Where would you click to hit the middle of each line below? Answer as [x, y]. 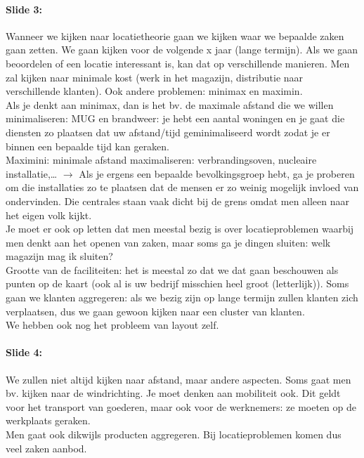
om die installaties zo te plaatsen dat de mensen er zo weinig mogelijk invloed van [182, 187]
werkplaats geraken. [48, 420]
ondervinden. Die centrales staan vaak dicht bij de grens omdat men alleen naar [178, 201]
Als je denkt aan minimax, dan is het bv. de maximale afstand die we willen [170, 104]
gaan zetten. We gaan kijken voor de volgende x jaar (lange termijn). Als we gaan [182, 50]
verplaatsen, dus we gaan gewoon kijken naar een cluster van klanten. [155, 311]
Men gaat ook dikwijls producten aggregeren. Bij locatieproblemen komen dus [174, 434]
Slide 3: [24, 9]
